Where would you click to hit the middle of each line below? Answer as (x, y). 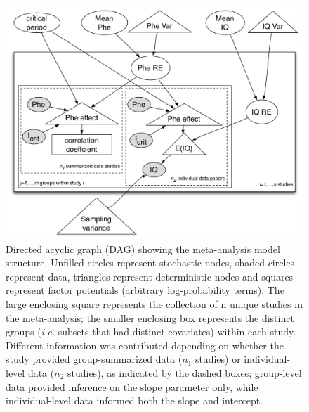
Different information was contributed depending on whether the (145, 345)
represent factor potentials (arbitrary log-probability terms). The (145, 290)
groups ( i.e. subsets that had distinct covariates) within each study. (151, 331)
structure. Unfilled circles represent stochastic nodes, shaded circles (150, 263)
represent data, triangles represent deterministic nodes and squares (150, 276)
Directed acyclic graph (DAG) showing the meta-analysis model (143, 249)
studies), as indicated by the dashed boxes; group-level (184, 373)
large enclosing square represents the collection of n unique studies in (154, 304)
